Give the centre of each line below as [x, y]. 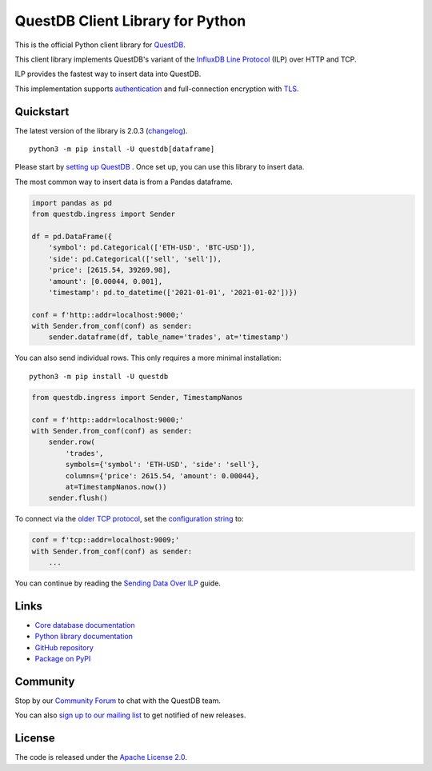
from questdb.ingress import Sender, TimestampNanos [137, 397]
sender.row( [72, 442]
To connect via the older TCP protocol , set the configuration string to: [129, 519]
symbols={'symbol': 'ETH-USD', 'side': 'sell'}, [162, 465]
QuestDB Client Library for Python [130, 21]
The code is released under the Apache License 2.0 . [101, 757]
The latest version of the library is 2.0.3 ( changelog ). [101, 130]
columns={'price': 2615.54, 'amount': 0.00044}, [162, 475]
